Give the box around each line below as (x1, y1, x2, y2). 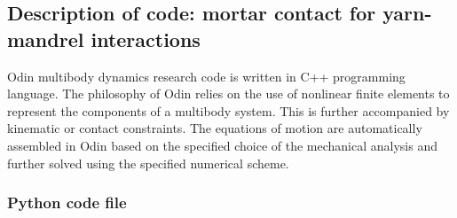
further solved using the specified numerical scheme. (7, 153, 289, 172)
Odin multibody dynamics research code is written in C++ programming (7, 66, 406, 85)
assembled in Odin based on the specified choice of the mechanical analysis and (7, 136, 437, 154)
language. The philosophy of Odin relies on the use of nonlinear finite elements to (7, 84, 450, 103)
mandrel (7, 25, 84, 52)
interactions (91, 25, 201, 52)
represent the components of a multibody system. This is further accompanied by (7, 101, 450, 120)
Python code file (7, 191, 127, 214)
